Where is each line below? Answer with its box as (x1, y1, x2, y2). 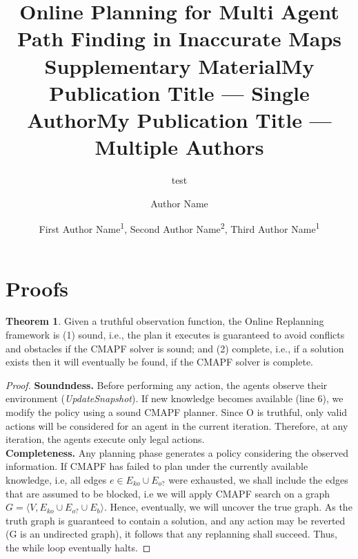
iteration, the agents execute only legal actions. (6, 432, 205, 446)
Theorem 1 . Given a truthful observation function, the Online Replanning (6, 314, 324, 328)
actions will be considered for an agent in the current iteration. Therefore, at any (6, 418, 348, 433)
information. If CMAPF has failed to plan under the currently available (6, 459, 308, 473)
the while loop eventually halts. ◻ (6, 540, 151, 554)
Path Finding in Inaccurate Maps (17, 24, 342, 53)
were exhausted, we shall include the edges (168, 472, 348, 486)
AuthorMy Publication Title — (27, 105, 332, 133)
